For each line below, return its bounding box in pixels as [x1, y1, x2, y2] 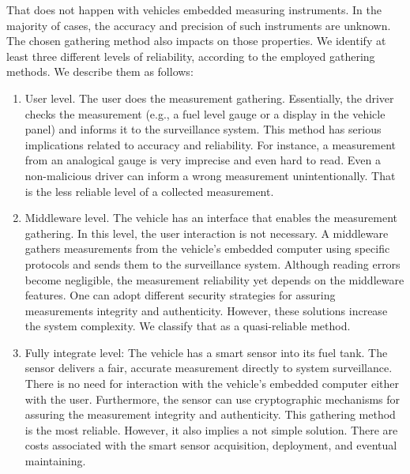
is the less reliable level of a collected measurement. [24, 182, 274, 199]
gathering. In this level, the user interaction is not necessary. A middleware [24, 224, 389, 241]
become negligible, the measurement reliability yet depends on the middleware [24, 271, 404, 288]
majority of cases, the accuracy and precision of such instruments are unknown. [6, 17, 391, 33]
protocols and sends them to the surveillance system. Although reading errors [24, 255, 401, 272]
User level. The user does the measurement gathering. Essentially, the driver [24, 89, 394, 106]
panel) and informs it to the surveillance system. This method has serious [24, 121, 382, 137]
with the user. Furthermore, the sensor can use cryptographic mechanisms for [24, 390, 401, 407]
